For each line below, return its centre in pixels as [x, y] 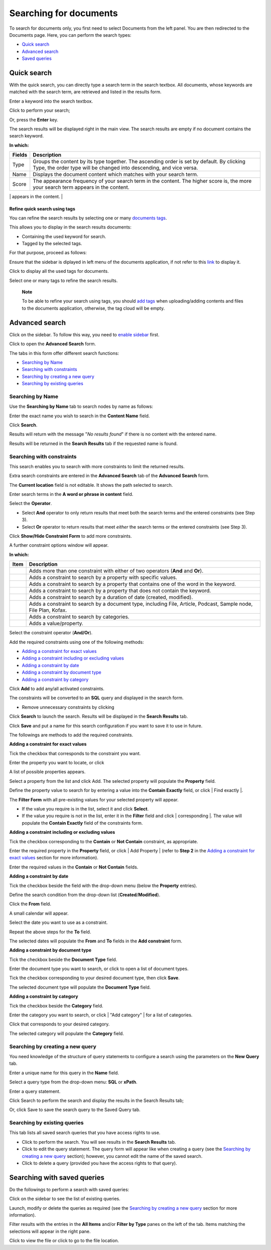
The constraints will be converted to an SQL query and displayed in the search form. [96, 698]
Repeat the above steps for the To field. [50, 932]
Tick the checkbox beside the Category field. [56, 1006]
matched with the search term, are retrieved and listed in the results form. [85, 92]
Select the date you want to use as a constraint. [58, 923]
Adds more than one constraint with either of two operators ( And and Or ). [116, 571]
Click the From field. [30, 904]
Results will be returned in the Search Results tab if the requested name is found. [94, 444]
